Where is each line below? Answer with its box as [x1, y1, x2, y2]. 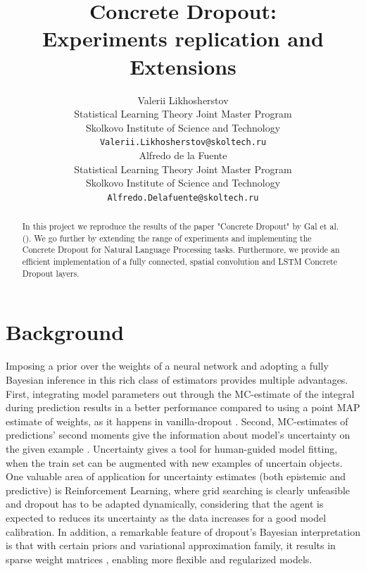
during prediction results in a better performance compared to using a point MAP [6, 400, 360, 415]
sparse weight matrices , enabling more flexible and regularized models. [6, 551, 313, 566]
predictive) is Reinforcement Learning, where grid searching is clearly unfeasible [6, 482, 351, 497]
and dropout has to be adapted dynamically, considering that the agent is [6, 496, 324, 511]
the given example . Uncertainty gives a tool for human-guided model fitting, [6, 441, 338, 456]
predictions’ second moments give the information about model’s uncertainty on [6, 427, 351, 442]
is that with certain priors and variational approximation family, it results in [6, 538, 336, 553]
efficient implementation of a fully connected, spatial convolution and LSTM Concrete [22, 256, 337, 268]
